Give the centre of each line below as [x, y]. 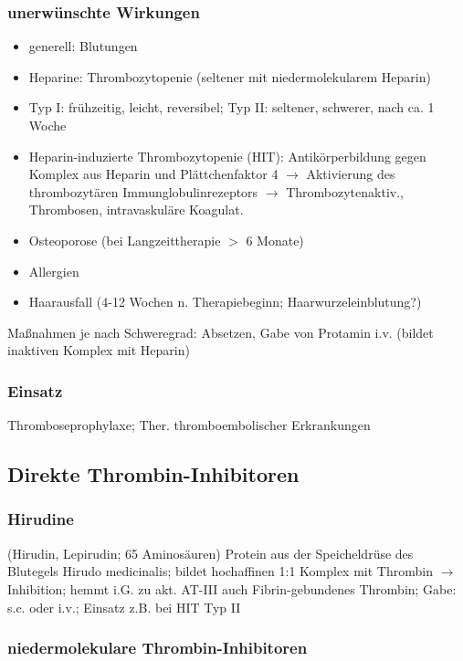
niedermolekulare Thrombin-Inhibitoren [158, 648]
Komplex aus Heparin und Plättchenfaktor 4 [153, 174]
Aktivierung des [351, 174]
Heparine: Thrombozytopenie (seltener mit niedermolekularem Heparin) [230, 76]
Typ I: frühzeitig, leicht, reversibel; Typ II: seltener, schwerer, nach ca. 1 [231, 107]
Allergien [54, 271]
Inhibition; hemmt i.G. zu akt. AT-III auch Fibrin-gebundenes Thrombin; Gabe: [232, 588]
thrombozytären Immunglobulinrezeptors [143, 191]
